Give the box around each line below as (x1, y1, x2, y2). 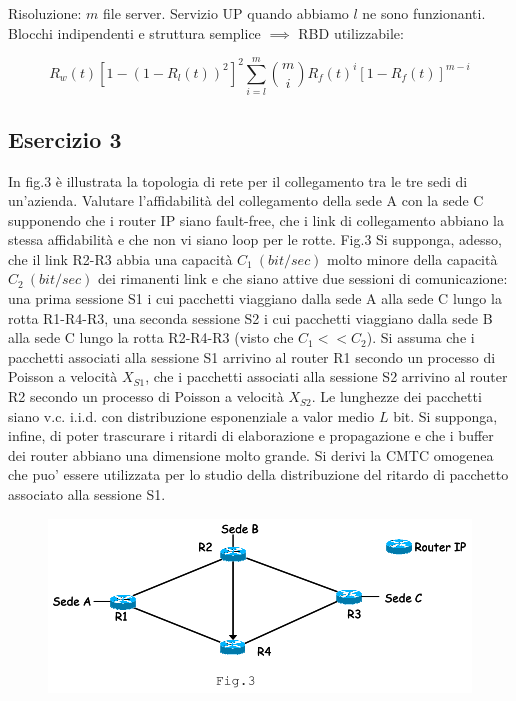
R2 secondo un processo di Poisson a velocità (8, 386, 284, 407)
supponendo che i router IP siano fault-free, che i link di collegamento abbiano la (8, 209, 504, 230)
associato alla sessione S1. (8, 484, 166, 505)
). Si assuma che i (366, 327, 475, 348)
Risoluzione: (8, 3, 82, 23)
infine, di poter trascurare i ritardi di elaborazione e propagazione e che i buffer (8, 425, 494, 446)
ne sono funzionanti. (362, 3, 486, 23)
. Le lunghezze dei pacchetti (311, 386, 482, 407)
